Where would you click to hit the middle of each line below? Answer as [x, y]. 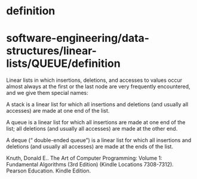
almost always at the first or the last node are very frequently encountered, [98, 87]
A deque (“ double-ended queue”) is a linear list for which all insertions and [99, 140]
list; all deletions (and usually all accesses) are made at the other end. [92, 129]
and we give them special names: [47, 93]
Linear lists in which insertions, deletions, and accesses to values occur [94, 80]
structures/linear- [52, 51]
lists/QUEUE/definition [63, 64]
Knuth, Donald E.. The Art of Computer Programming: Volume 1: [84, 158]
